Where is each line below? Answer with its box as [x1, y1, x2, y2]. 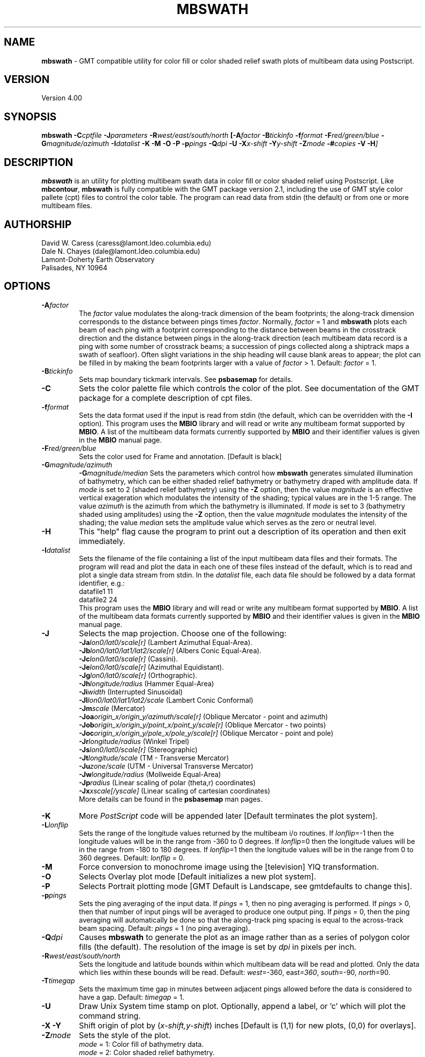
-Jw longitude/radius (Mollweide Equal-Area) [79, 770, 221, 778]
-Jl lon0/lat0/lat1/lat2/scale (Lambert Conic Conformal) [79, 695, 254, 704]
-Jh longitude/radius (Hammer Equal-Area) [79, 679, 214, 688]
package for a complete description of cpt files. [79, 393, 252, 403]
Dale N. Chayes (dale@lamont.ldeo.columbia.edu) [41, 247, 200, 255]
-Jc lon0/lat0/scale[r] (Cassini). [79, 654, 178, 663]
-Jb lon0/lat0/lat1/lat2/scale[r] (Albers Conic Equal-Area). [79, 646, 262, 655]
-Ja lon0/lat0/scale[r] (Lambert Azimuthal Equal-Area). [79, 638, 253, 646]
